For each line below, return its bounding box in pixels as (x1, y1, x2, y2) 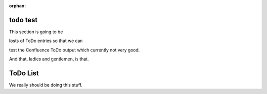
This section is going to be (9, 29, 63, 35)
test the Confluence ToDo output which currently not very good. (9, 47, 140, 53)
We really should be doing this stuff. (9, 82, 83, 88)
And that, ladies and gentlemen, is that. (9, 56, 89, 62)
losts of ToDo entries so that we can (9, 38, 83, 44)
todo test (9, 15, 38, 24)
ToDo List (9, 69, 39, 77)
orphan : (9, 3, 26, 8)
